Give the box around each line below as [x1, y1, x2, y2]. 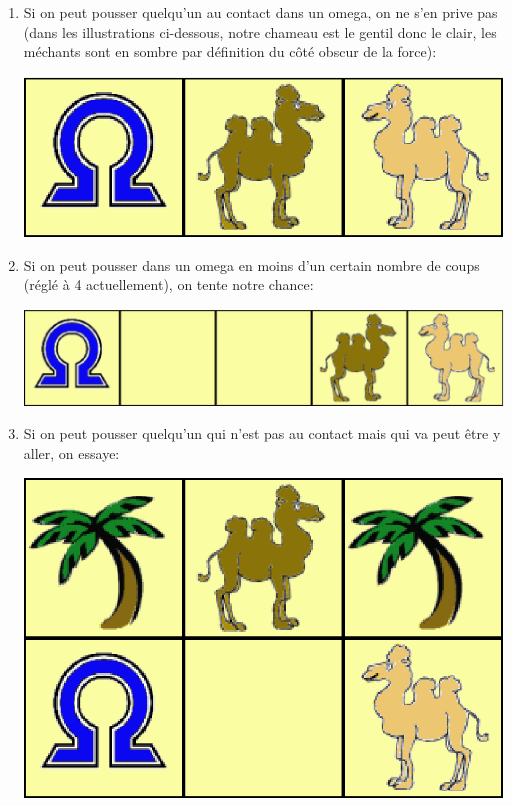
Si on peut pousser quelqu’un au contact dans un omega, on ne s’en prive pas [23, 2, 498, 22]
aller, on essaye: [23, 442, 120, 463]
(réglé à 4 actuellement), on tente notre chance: [23, 274, 314, 295]
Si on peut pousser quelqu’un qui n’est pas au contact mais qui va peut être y [23, 423, 501, 444]
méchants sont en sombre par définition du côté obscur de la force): [23, 41, 437, 62]
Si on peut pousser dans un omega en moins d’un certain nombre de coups [23, 254, 480, 275]
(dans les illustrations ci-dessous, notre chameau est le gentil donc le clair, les [23, 21, 497, 42]
